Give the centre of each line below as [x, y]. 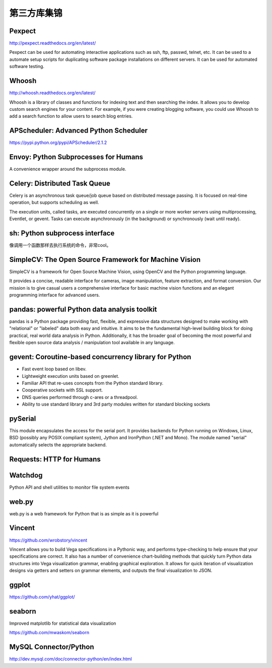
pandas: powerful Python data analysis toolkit [83, 309]
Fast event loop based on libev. [54, 369]
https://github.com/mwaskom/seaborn [49, 633]
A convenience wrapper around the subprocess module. [68, 169]
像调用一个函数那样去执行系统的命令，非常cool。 [60, 245]
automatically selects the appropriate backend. [58, 445]
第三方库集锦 [36, 13]
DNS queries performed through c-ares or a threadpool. [80, 397]
